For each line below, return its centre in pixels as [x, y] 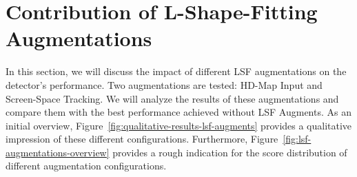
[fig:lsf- [297, 139]
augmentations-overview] [58, 152]
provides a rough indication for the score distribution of [230, 152]
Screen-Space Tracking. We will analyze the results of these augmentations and [172, 98]
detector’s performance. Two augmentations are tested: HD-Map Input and [164, 84]
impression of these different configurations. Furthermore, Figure [142, 139]
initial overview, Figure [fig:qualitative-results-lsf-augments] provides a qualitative [179, 125]
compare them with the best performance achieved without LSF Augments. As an [178, 112]
